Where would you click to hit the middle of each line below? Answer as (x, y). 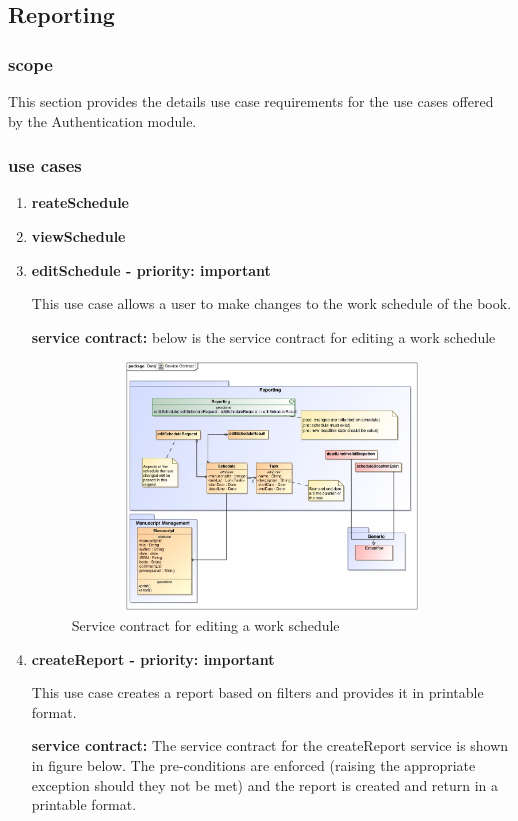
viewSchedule (78, 236)
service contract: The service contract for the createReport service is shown (270, 745)
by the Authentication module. (102, 120)
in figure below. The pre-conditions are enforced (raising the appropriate (253, 764)
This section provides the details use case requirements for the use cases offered (251, 101)
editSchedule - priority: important (151, 269)
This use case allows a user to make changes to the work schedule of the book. (271, 303)
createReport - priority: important (153, 658)
